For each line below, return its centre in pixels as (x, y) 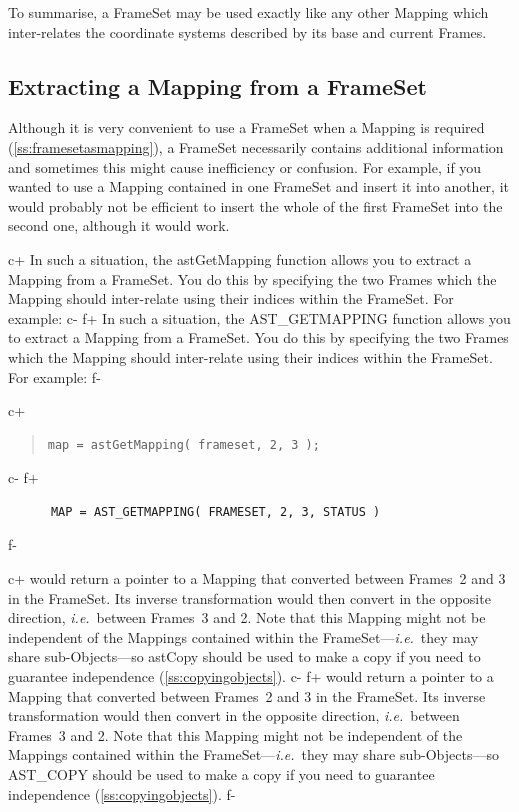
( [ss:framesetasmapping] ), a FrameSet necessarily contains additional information (256, 146)
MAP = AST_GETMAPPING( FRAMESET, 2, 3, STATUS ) (215, 511)
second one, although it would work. (119, 225)
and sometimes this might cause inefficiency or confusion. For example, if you (245, 166)
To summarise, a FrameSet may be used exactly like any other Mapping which (248, 12)
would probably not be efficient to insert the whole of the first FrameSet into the (255, 205)
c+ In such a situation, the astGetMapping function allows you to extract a (240, 258)
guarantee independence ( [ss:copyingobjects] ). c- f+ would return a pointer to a (251, 676)
